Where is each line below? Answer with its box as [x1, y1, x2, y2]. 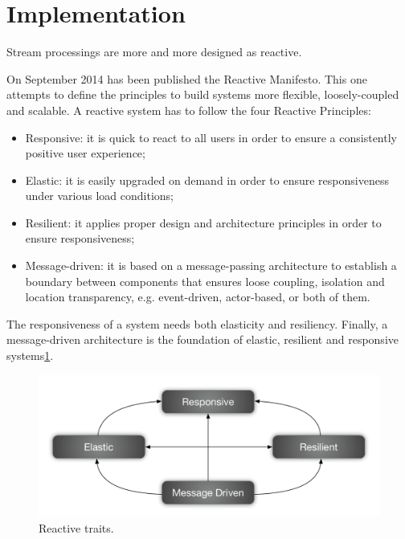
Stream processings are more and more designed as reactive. [6, 43, 302, 60]
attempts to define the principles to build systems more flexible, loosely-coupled [6, 86, 399, 103]
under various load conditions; [25, 187, 174, 204]
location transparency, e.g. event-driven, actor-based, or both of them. [25, 288, 370, 305]
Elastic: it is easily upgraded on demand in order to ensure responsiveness [25, 171, 389, 188]
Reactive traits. [39, 519, 114, 536]
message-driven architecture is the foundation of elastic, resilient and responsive [6, 331, 399, 348]
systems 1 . [6, 347, 54, 364]
